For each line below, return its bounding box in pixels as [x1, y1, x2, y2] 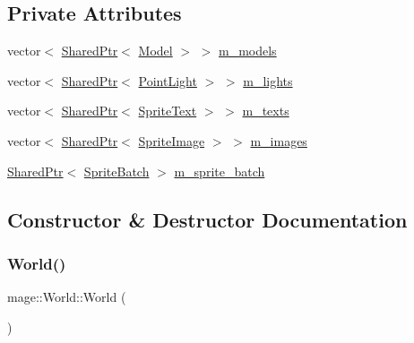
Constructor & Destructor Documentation [7, 205, 408, 233]
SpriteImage [138, 131, 205, 150]
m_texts [242, 101, 289, 120]
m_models [219, 41, 277, 60]
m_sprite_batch [174, 161, 265, 180]
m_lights [243, 71, 293, 90]
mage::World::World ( [7, 287, 126, 306]
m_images [250, 131, 307, 150]
